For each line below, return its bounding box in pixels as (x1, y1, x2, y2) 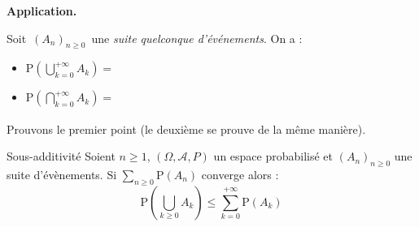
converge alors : (201, 166, 279, 182)
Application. (7, 2, 77, 19)
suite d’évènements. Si (7, 166, 117, 182)
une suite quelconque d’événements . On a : (91, 29, 303, 46)
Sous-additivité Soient (7, 148, 116, 165)
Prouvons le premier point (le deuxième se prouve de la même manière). (7, 120, 366, 137)
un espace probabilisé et (213, 148, 334, 165)
